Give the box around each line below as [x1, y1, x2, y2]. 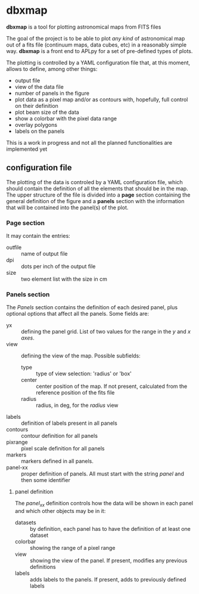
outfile [6, 244, 22, 251]
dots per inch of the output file [21, 263, 96, 270]
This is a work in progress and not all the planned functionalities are [6, 139, 173, 146]
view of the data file [14, 83, 64, 90]
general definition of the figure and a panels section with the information [6, 197, 185, 204]
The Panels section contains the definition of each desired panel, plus [6, 304, 178, 311]
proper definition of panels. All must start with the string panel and [21, 470, 185, 477]
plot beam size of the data [14, 108, 79, 116]
